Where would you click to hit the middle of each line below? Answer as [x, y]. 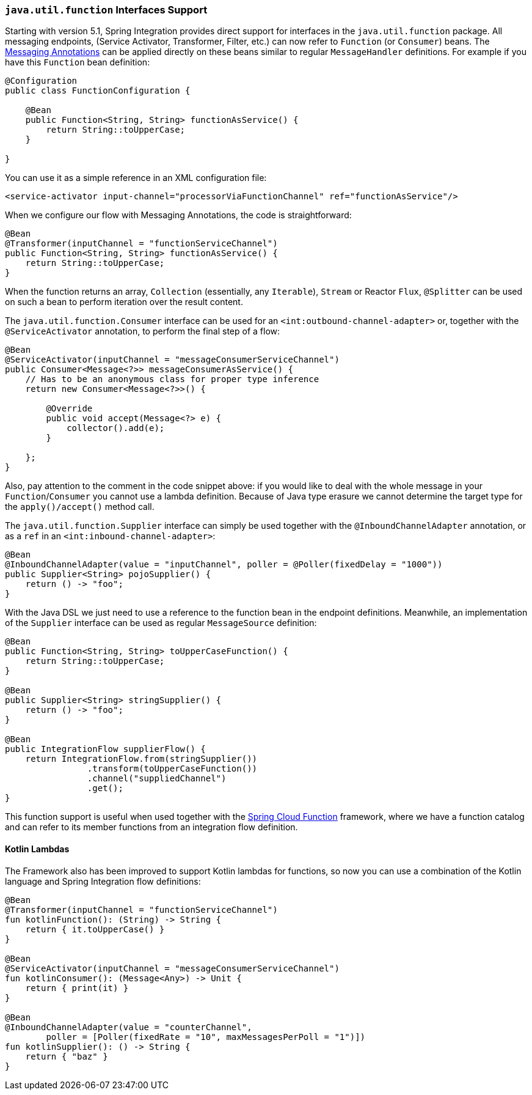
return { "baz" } [67, 1056]
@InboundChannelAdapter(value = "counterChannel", [129, 1027]
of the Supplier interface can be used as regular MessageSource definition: [161, 623]
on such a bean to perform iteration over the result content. [124, 302]
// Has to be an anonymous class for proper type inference [172, 379]
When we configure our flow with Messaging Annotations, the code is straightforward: [178, 215]
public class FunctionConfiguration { [98, 91]
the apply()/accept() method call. [80, 507]
